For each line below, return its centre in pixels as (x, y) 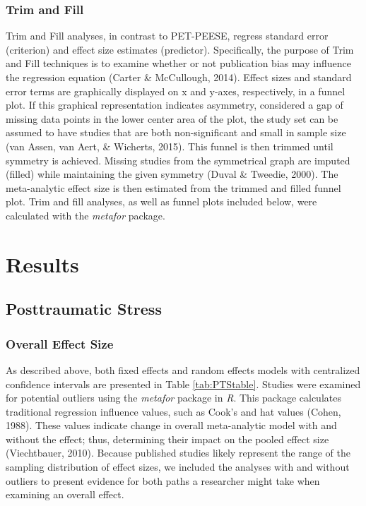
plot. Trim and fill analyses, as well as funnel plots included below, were (161, 201)
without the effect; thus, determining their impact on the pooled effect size (167, 439)
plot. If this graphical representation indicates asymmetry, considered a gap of (175, 105)
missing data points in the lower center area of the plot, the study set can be (172, 118)
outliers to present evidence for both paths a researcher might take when (163, 480)
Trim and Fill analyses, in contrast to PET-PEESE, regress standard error (167, 36)
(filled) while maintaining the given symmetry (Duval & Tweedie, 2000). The (172, 174)
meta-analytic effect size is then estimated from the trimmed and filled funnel (173, 187)
